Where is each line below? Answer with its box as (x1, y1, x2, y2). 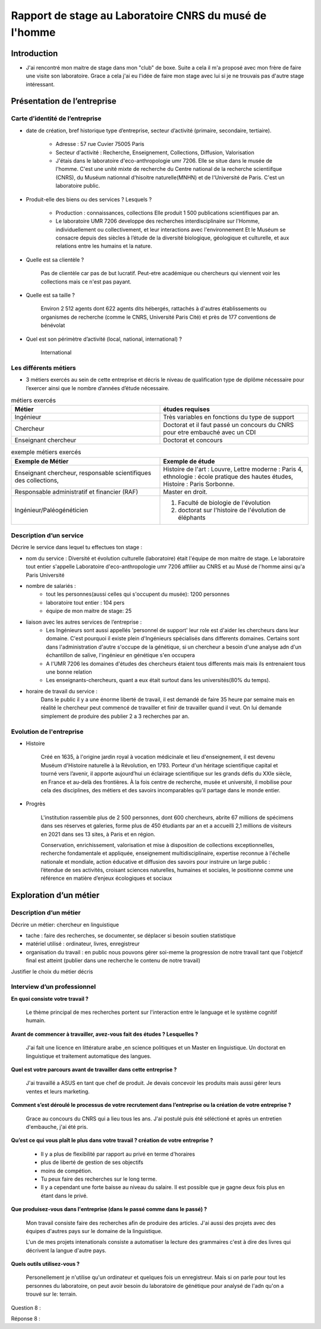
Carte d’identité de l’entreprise (11, 114, 102, 123)
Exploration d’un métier (11, 891, 100, 901)
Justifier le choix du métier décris (11, 968, 93, 975)
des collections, (14, 476, 59, 484)
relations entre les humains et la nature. (55, 242, 153, 250)
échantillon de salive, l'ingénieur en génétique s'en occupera (46, 652, 196, 659)
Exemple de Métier (14, 457, 69, 465)
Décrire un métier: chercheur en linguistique (11, 921, 119, 928)
